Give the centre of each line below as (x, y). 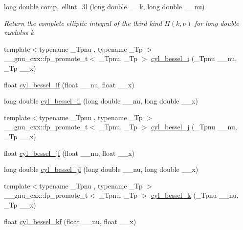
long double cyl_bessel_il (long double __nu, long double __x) (101, 101)
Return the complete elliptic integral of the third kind (83, 23)
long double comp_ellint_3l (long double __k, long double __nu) (104, 6)
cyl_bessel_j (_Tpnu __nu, (194, 127)
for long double (217, 23)
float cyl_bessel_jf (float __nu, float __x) (69, 153)
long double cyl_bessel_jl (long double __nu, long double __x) (101, 169)
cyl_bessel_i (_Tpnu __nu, (194, 58)
